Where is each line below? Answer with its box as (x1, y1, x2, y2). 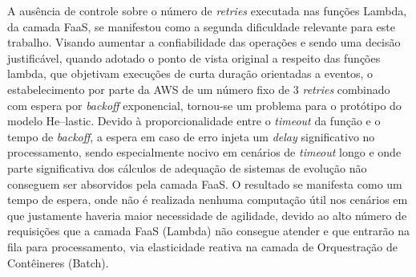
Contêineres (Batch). (7, 254, 109, 271)
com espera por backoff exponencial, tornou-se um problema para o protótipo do (7, 96, 402, 113)
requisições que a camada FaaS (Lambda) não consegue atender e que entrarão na (7, 222, 410, 239)
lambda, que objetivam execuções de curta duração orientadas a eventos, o (7, 65, 374, 82)
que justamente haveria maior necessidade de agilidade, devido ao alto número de (7, 206, 407, 223)
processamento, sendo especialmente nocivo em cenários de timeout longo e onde (7, 144, 402, 161)
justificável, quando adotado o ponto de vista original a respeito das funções (7, 49, 381, 66)
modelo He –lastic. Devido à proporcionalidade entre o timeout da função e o (7, 112, 381, 129)
